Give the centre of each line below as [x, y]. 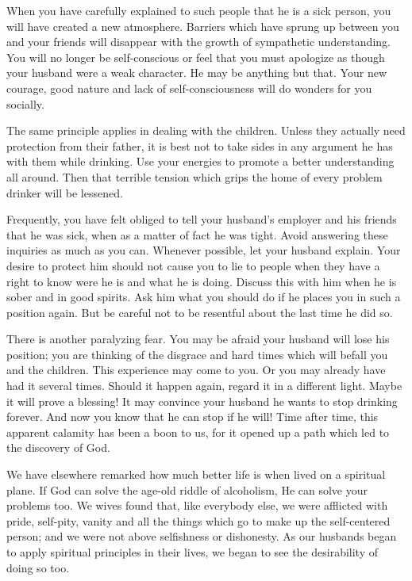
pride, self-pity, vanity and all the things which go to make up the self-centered [198, 520]
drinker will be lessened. [65, 192]
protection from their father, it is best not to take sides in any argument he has [200, 145]
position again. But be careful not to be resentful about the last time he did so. [200, 312]
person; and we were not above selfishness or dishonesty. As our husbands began [202, 536]
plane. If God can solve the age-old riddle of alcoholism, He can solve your [187, 489]
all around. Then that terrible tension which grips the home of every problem [194, 176]
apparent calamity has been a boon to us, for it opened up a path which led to [198, 432]
